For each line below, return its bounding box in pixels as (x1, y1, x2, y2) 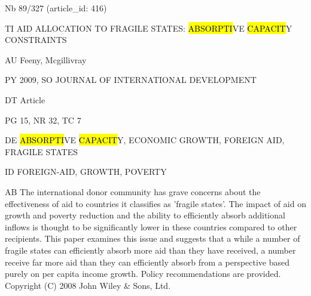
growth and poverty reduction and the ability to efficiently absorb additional (5, 209, 285, 221)
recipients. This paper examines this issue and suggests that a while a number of (5, 232, 300, 245)
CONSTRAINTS (5, 33, 67, 46)
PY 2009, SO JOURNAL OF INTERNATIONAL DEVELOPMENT (5, 73, 257, 86)
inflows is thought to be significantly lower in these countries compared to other (5, 220, 297, 233)
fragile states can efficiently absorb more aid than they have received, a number (5, 243, 296, 256)
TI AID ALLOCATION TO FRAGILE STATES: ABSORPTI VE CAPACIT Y (5, 21, 292, 34)
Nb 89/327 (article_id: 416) (5, 2, 107, 14)
